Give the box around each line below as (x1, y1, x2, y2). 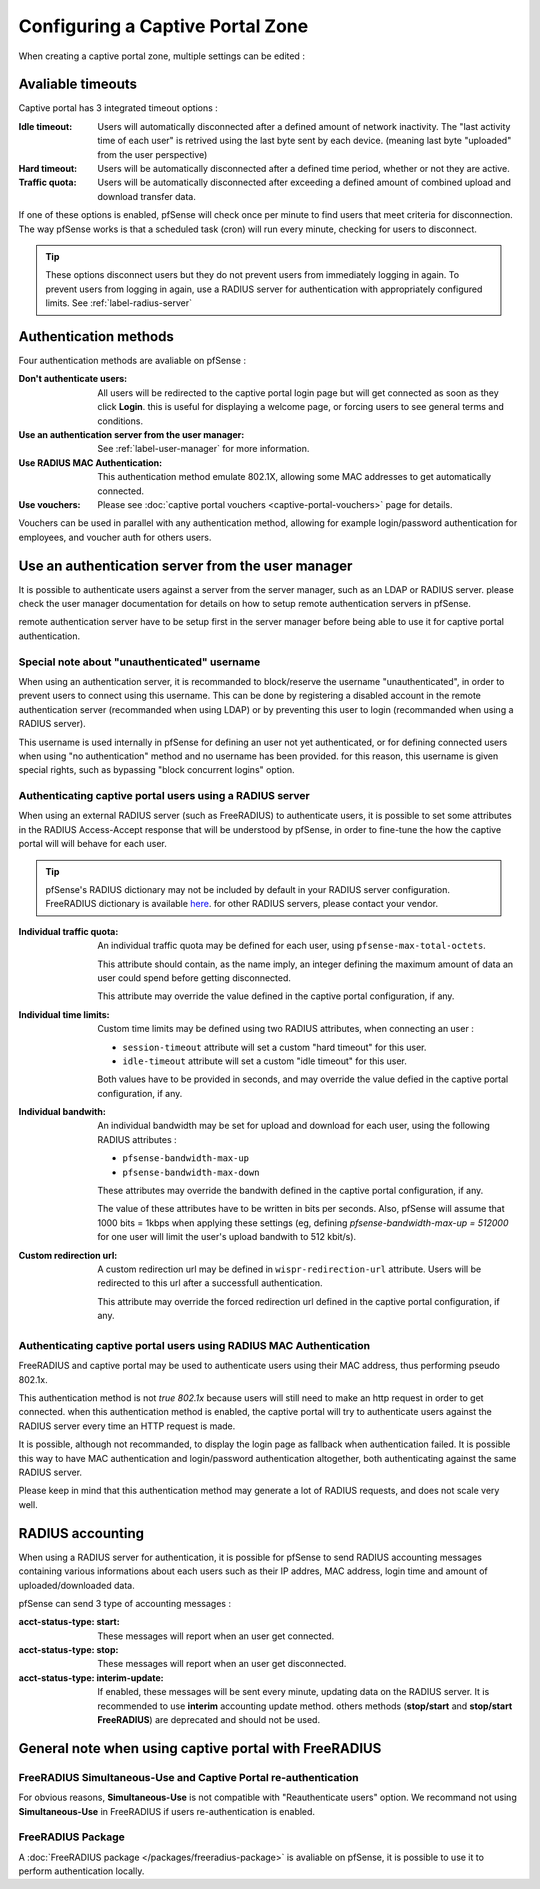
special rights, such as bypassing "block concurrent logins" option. (18, 764, 295, 776)
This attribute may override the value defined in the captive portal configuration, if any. (97, 990, 455, 1002)
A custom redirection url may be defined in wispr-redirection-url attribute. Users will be (97, 1263, 482, 1275)
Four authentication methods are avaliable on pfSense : (18, 355, 247, 367)
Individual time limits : (18, 1008, 110, 1020)
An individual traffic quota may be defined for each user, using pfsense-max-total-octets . (97, 940, 487, 952)
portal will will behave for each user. (18, 838, 167, 850)
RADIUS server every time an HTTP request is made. (18, 1420, 236, 1432)
